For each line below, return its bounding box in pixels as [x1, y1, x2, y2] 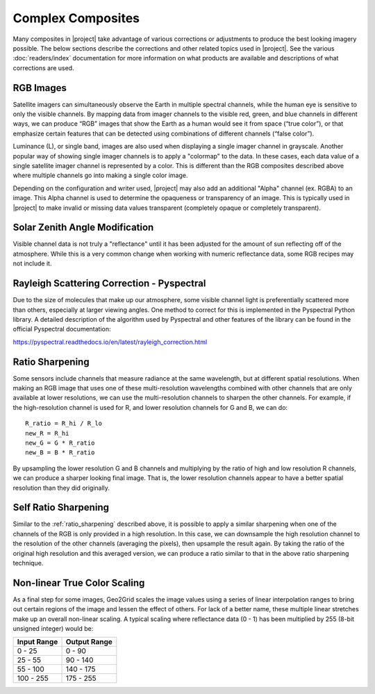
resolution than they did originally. [12, 484, 110, 492]
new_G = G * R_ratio [25, 438, 95, 447]
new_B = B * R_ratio [25, 449, 95, 456]
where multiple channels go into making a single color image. [12, 171, 188, 180]
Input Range [17, 637, 58, 647]
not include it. [12, 259, 52, 267]
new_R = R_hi [25, 429, 69, 437]
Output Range [65, 637, 112, 647]
